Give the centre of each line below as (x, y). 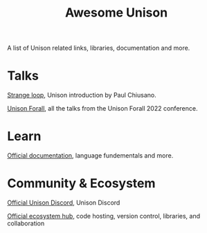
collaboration (26, 223)
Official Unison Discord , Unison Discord (64, 203)
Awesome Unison (116, 13)
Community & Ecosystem (81, 184)
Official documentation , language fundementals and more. (90, 156)
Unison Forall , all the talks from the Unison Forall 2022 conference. (102, 109)
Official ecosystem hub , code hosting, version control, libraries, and (104, 216)
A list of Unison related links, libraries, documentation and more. (99, 48)
